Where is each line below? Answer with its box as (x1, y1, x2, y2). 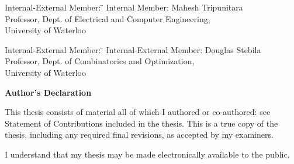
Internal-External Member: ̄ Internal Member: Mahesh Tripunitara (5, 1, 243, 13)
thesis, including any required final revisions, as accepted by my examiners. (5, 128, 274, 141)
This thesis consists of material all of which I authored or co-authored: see (5, 106, 271, 118)
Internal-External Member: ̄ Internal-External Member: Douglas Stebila (5, 43, 261, 55)
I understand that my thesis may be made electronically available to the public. (5, 148, 290, 160)
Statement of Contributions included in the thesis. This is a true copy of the (5, 117, 278, 129)
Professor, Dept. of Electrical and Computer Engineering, (5, 12, 210, 25)
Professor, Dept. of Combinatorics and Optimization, (5, 55, 195, 67)
